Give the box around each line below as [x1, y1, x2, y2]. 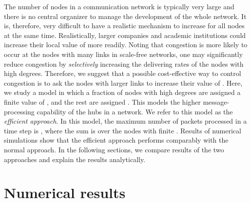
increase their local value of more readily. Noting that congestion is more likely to [4, 39, 248, 50]
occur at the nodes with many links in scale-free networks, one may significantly [4, 49, 243, 59]
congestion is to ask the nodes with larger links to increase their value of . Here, [4, 77, 243, 88]
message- [203, 96, 230, 107]
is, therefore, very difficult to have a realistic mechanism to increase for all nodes [4, 20, 245, 31]
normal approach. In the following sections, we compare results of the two [4, 144, 224, 154]
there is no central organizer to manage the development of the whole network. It [4, 11, 247, 21]
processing [4, 106, 35, 116]
